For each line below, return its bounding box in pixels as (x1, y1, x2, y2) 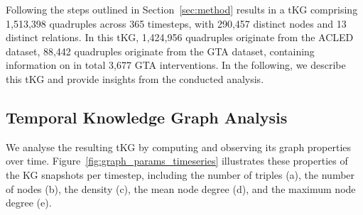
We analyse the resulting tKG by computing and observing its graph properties (6, 139, 352, 154)
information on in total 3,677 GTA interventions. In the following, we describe (6, 57, 346, 72)
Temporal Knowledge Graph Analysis (6, 106, 288, 128)
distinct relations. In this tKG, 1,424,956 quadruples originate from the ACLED (6, 30, 354, 45)
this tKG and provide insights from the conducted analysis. (6, 71, 264, 86)
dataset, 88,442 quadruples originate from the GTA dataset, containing (6, 43, 315, 58)
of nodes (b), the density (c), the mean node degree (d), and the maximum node (6, 181, 356, 196)
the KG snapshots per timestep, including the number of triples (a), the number (6, 167, 355, 182)
